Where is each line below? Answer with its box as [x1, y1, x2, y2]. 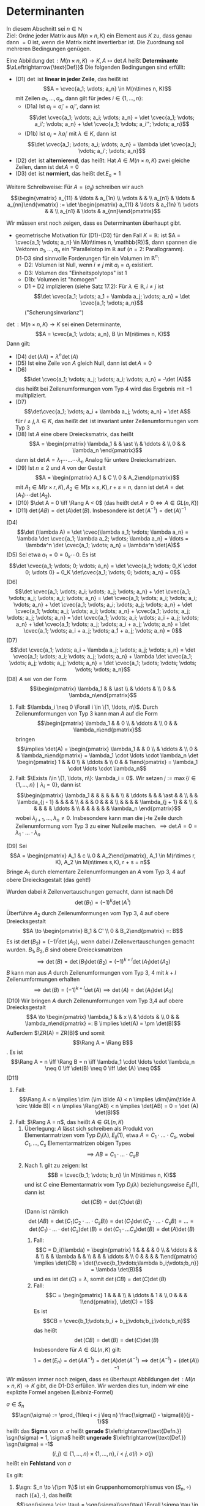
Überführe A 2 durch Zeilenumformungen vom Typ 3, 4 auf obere [6, 910, 170, 919]
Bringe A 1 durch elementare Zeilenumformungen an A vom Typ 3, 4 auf [6, 868, 185, 876]
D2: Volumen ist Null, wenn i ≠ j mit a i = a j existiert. [24, 261, 154, 270]
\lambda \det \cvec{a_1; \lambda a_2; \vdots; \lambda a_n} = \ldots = [17, 534, 189, 542]
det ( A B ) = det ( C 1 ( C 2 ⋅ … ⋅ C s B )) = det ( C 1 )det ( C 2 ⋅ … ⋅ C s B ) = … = [28, 1217, 194, 1227]
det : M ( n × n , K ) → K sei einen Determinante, [6, 321, 122, 328]
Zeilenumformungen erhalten [6, 975, 80, 983]
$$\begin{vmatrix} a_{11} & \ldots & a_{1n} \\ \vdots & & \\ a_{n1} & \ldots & [10, 194, 195, 201]
